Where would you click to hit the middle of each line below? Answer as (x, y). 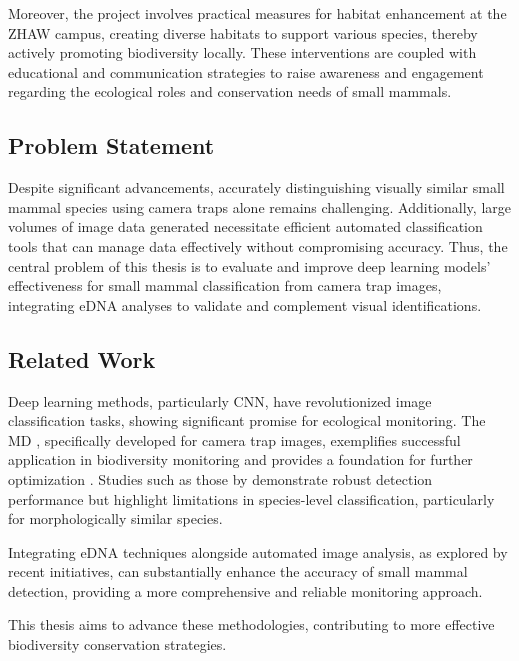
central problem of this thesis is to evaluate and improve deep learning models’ (249, 265)
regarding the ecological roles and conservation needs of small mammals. (230, 91)
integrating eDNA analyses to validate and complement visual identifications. (245, 304)
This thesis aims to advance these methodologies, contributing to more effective (251, 624)
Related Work (82, 358)
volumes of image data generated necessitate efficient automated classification (245, 226)
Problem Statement (111, 145)
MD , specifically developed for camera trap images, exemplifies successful (234, 439)
